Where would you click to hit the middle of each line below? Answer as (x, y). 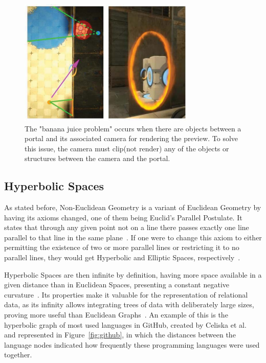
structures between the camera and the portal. (97, 158)
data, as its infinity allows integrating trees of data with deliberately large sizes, (129, 304)
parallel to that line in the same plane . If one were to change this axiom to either (133, 237)
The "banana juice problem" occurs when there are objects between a (133, 128)
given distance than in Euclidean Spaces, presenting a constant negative (117, 285)
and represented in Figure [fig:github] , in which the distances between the (120, 335)
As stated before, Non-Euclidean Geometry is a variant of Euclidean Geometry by (133, 207)
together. (18, 355)
